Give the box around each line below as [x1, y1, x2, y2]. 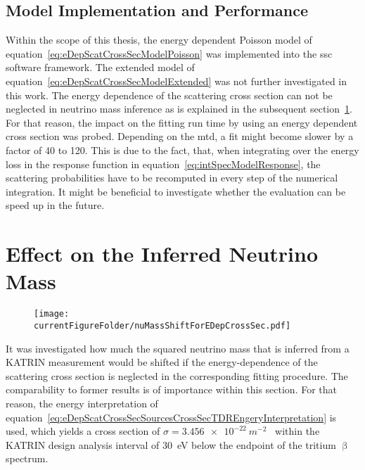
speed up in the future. [6, 198, 105, 212]
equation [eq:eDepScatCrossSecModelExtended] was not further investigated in [6, 73, 347, 88]
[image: [34, 309, 70, 319]
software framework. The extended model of [6, 60, 195, 75]
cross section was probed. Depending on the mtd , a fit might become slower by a [6, 129, 354, 144]
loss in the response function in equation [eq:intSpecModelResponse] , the [6, 156, 321, 171]
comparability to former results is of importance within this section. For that [6, 382, 338, 397]
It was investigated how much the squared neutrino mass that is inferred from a [6, 341, 350, 355]
